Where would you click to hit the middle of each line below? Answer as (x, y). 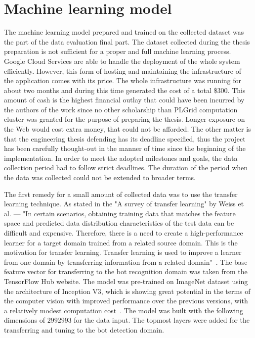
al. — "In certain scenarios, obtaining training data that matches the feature (120, 213)
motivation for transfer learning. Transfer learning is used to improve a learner (123, 252)
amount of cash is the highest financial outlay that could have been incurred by (124, 100)
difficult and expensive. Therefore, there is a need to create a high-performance (124, 233)
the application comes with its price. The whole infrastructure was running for (123, 80)
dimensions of (24, 320)
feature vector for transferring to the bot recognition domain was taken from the (126, 271)
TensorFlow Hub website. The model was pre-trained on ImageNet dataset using (126, 281)
